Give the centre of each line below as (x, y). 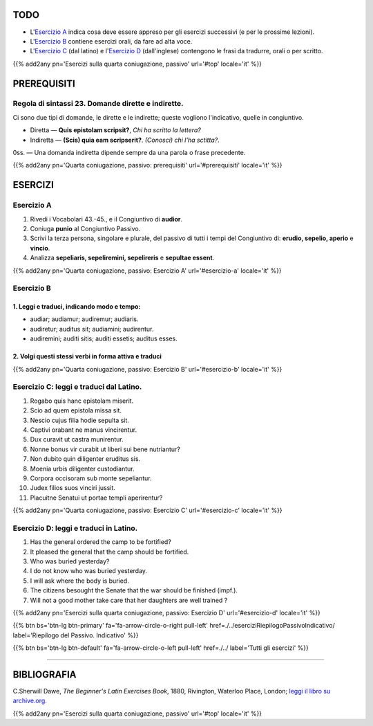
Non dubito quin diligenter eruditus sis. (85, 459)
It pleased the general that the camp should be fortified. (109, 552)
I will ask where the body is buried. (79, 581)
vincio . (40, 248)
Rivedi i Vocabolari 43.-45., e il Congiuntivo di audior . (106, 219)
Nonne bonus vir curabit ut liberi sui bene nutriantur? (105, 449)
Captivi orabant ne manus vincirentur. (84, 430)
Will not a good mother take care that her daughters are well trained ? (129, 600)
